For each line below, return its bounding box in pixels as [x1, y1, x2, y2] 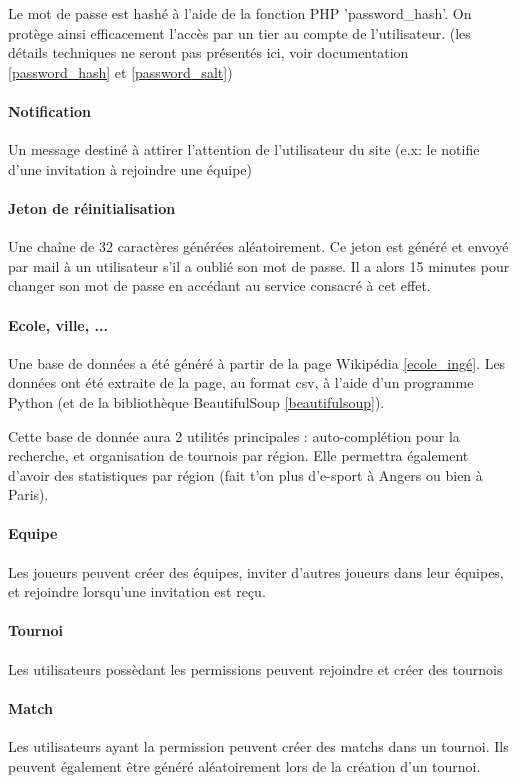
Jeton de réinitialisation [8, 197, 176, 218]
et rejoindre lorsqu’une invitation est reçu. [8, 581, 266, 602]
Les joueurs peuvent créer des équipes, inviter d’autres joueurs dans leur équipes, [8, 561, 504, 582]
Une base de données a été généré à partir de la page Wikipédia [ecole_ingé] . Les [8, 352, 506, 373]
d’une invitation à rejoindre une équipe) [8, 158, 252, 179]
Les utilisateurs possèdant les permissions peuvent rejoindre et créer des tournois [8, 658, 503, 679]
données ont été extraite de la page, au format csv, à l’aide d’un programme [8, 372, 474, 393]
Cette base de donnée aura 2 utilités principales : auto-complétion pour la [8, 425, 460, 446]
